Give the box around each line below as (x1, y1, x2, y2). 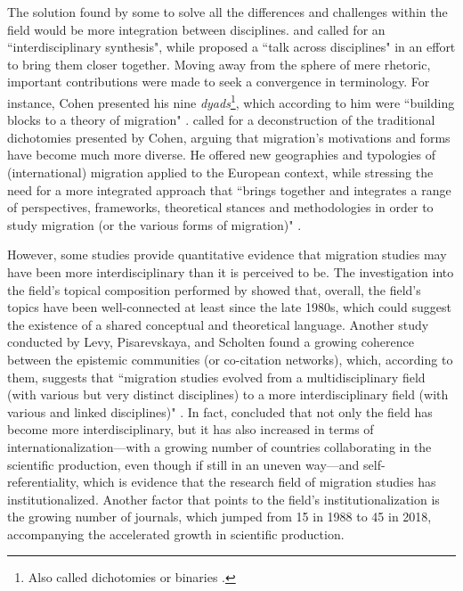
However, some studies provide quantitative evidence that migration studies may (7, 245, 447, 264)
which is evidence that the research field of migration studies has (83, 472, 436, 491)
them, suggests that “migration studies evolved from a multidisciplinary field (7, 367, 426, 386)
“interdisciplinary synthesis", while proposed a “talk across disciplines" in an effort (7, 37, 456, 56)
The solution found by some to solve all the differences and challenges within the (7, 3, 448, 21)
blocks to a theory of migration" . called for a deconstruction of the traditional (7, 111, 435, 129)
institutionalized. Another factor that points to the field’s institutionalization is (7, 489, 440, 508)
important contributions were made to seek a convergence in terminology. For (7, 72, 430, 91)
